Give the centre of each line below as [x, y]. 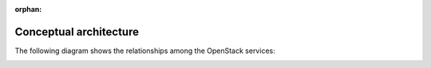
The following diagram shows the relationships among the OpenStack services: [145, 51]
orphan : [28, 9]
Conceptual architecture [77, 32]
